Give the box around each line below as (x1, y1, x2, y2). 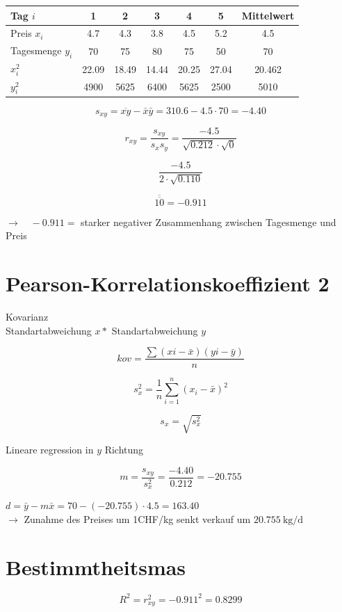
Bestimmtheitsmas (6, 552, 186, 581)
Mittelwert (241, 8, 295, 22)
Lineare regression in (6, 442, 94, 457)
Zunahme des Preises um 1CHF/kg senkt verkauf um (24, 511, 251, 526)
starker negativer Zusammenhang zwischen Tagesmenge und (81, 214, 336, 229)
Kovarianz (6, 309, 49, 324)
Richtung (104, 442, 144, 457)
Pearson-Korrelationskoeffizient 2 (6, 269, 329, 298)
